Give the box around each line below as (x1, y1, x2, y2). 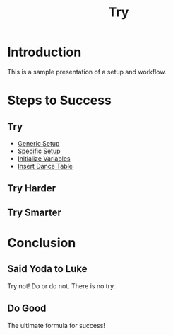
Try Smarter (7, 206, 61, 218)
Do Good (7, 302, 47, 314)
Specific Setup (17, 147, 61, 155)
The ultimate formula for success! (7, 321, 106, 329)
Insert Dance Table (17, 161, 73, 170)
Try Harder (7, 182, 56, 195)
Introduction (7, 44, 82, 60)
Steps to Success (7, 93, 112, 108)
